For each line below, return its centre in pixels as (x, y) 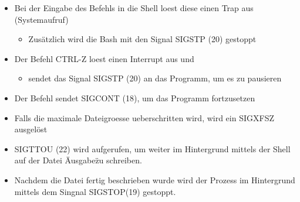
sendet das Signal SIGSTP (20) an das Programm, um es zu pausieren (155, 78)
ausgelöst (31, 129)
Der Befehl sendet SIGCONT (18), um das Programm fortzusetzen (135, 97)
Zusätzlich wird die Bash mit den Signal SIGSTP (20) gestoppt (142, 39)
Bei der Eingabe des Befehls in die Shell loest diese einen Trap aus (134, 8)
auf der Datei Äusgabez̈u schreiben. (78, 160)
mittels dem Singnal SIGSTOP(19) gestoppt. (95, 191)
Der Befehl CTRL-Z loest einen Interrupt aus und (104, 58)
